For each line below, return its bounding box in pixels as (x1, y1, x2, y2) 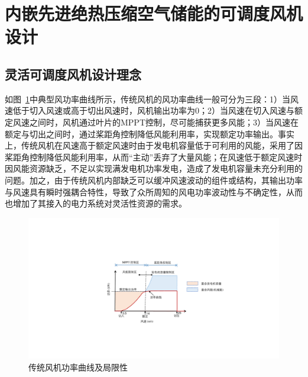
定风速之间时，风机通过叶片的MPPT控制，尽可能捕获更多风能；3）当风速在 (5, 115, 299, 128)
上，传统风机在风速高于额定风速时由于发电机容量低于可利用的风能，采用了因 (5, 139, 303, 152)
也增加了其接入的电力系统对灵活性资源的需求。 (5, 197, 187, 210)
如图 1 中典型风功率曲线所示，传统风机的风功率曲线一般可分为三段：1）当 (5, 92, 290, 105)
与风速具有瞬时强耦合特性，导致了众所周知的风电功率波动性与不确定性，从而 (5, 185, 303, 198)
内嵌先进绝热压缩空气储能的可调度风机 (5, 1, 303, 25)
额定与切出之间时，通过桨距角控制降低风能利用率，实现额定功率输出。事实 (5, 127, 294, 140)
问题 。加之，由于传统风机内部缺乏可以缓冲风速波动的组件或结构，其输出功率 (5, 173, 303, 186)
